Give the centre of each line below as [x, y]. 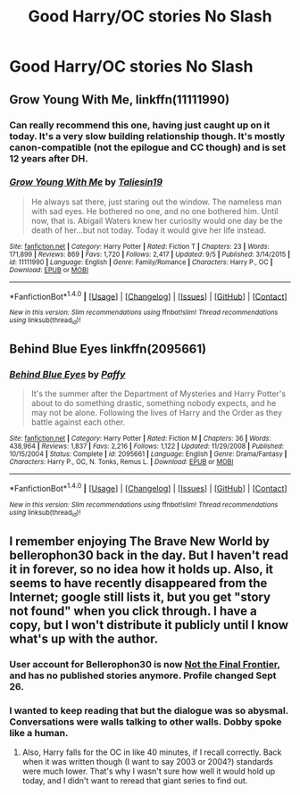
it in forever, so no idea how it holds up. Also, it [142, 569]
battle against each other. [78, 422]
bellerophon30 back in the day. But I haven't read [149, 555]
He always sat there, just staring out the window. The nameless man [156, 202]
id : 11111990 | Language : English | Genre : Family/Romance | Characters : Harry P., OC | [141, 262]
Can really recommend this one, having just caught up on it [140, 125]
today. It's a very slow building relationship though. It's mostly [147, 136]
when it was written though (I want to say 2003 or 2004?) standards [148, 762]
